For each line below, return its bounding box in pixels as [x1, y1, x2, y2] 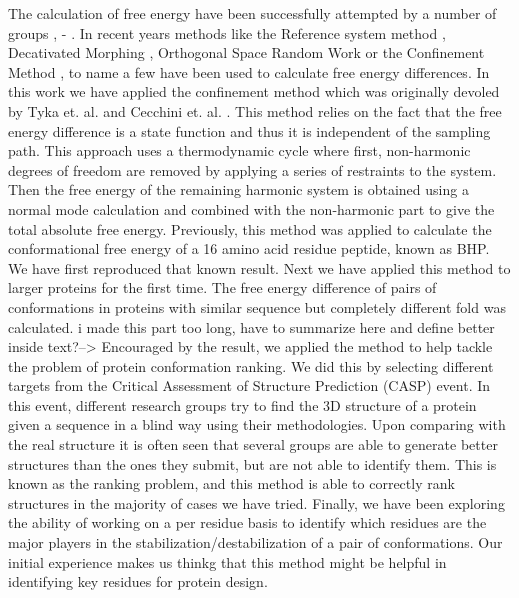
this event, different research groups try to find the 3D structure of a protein [8, 394, 477, 415]
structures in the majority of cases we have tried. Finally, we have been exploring [8, 492, 505, 513]
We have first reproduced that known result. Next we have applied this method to [8, 257, 511, 278]
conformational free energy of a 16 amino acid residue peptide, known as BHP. [8, 238, 490, 259]
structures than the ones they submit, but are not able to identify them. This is [8, 453, 497, 474]
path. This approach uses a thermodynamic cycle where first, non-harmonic [8, 140, 471, 161]
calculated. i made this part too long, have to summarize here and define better [8, 316, 495, 337]
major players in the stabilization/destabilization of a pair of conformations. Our [8, 532, 503, 553]
